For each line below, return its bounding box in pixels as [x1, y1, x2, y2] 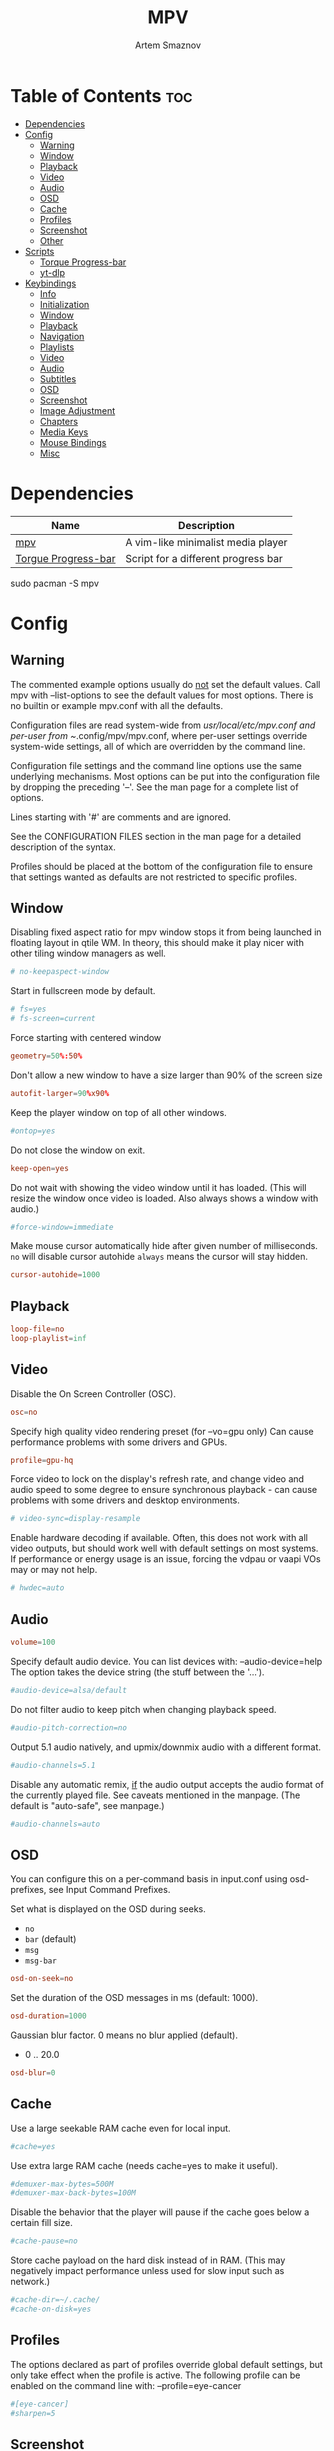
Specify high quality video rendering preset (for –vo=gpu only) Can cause [10, 1425, 314, 1437]
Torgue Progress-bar [15, 551, 117, 565]
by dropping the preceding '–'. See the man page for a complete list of [10, 781, 299, 793]
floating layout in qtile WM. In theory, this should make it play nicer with [10, 937, 305, 949]
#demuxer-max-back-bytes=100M [10, 2188, 137, 2198]
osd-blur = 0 [10, 2067, 56, 2078]
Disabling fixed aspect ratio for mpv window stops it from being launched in [10, 926, 322, 938]
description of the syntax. [10, 841, 117, 853]
